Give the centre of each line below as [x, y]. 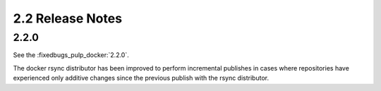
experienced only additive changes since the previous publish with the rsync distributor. [141, 78]
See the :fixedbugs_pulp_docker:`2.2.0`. [71, 55]
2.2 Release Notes [68, 18]
